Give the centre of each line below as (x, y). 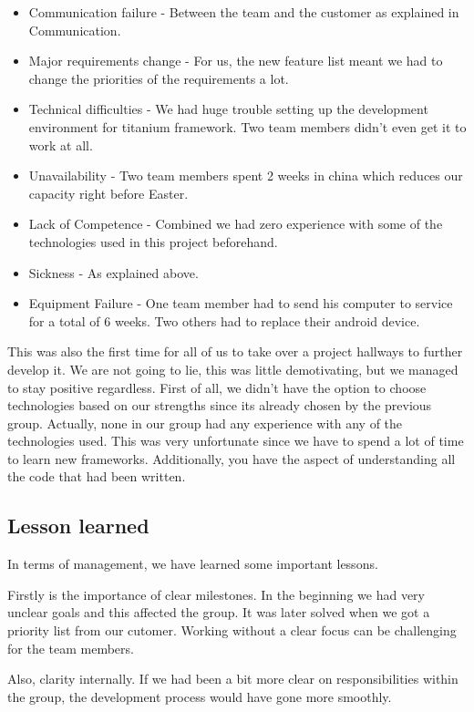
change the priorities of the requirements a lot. (159, 78)
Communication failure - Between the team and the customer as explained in (244, 12)
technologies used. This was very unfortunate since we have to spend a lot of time (236, 441)
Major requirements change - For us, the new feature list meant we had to (236, 61)
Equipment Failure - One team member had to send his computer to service (241, 303)
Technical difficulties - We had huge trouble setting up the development (228, 109)
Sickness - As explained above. (113, 272)
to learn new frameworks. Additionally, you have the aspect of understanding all (232, 458)
